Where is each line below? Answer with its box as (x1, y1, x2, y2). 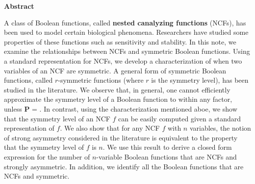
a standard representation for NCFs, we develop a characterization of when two (4, 55, 242, 66)
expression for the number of (4, 151, 90, 161)
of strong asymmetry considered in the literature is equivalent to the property (4, 132, 238, 142)
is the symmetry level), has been (151, 75, 249, 85)
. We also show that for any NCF (60, 123, 160, 133)
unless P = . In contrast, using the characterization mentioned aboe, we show (4, 103, 237, 114)
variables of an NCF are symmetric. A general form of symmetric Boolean (4, 65, 227, 75)
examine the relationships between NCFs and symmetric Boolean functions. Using (4, 46, 250, 56)
